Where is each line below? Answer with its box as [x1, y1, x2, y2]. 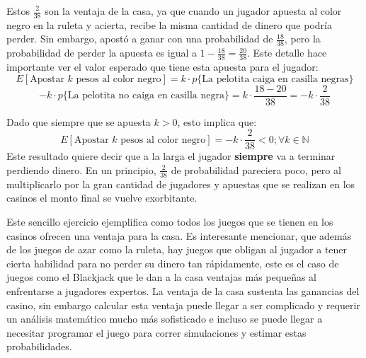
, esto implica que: [177, 114, 257, 129]
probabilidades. [6, 339, 72, 354]
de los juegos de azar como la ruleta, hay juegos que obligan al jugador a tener [6, 242, 348, 257]
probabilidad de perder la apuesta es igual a [6, 45, 198, 60]
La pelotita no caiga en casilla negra [67, 91, 224, 101]
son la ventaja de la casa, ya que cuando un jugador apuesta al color [45, 4, 342, 18]
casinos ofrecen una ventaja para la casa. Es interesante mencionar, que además [6, 228, 352, 243]
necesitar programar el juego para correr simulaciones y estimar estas [6, 325, 307, 340]
